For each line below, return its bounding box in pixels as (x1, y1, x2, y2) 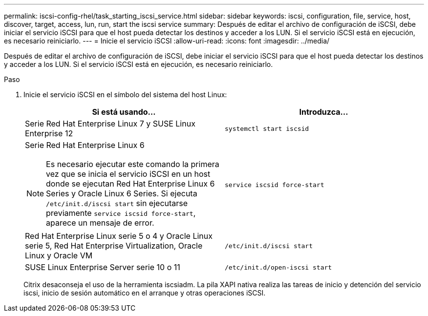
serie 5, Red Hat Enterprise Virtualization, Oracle (25, 241, 203, 251)
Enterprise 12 (25, 128, 73, 138)
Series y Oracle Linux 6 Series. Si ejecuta (46, 189, 197, 198)
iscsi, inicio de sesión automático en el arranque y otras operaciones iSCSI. (23, 289, 266, 297)
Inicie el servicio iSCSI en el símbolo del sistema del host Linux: (23, 90, 227, 99)
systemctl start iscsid (225, 125, 309, 132)
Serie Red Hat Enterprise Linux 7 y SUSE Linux (25, 119, 195, 128)
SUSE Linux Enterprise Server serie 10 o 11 (25, 262, 180, 272)
